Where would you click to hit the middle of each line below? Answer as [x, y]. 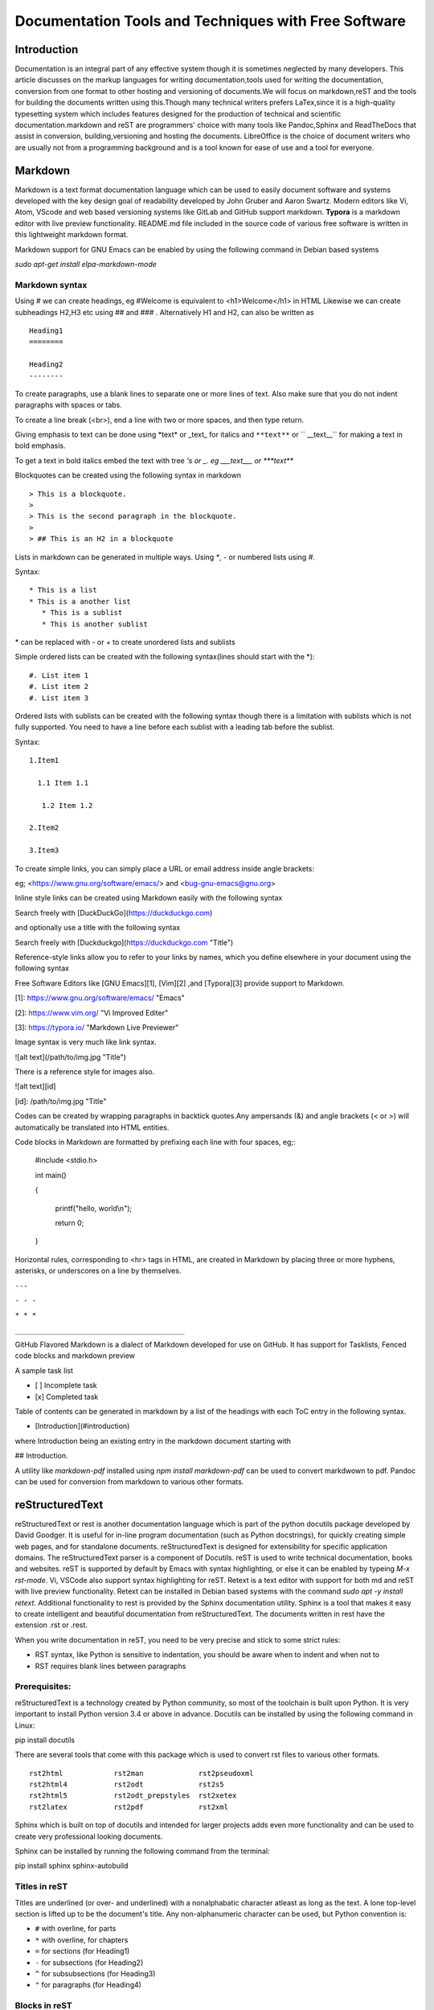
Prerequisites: [43, 1687]
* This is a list [63, 590]
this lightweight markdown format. [72, 235]
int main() [51, 1175]
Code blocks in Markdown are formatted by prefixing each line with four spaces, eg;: [156, 1142]
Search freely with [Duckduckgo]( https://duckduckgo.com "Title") [124, 942]
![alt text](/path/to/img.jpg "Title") [70, 1056]
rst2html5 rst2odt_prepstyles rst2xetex [133, 1796]
